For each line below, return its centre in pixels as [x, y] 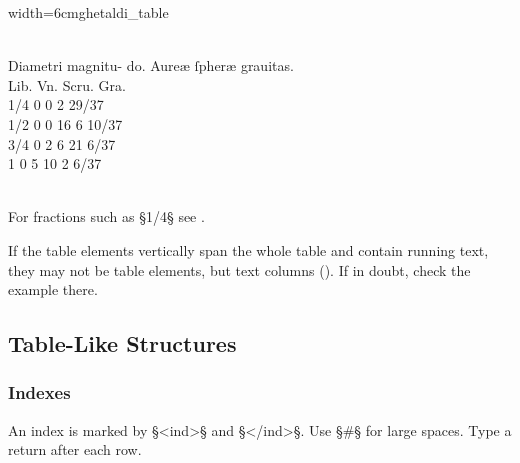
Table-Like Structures [122, 343]
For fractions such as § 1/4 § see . [106, 216]
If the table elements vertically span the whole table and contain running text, [248, 249]
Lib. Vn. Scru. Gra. [67, 84]
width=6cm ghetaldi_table [88, 12]
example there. [53, 289]
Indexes [39, 392]
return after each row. [75, 449]
